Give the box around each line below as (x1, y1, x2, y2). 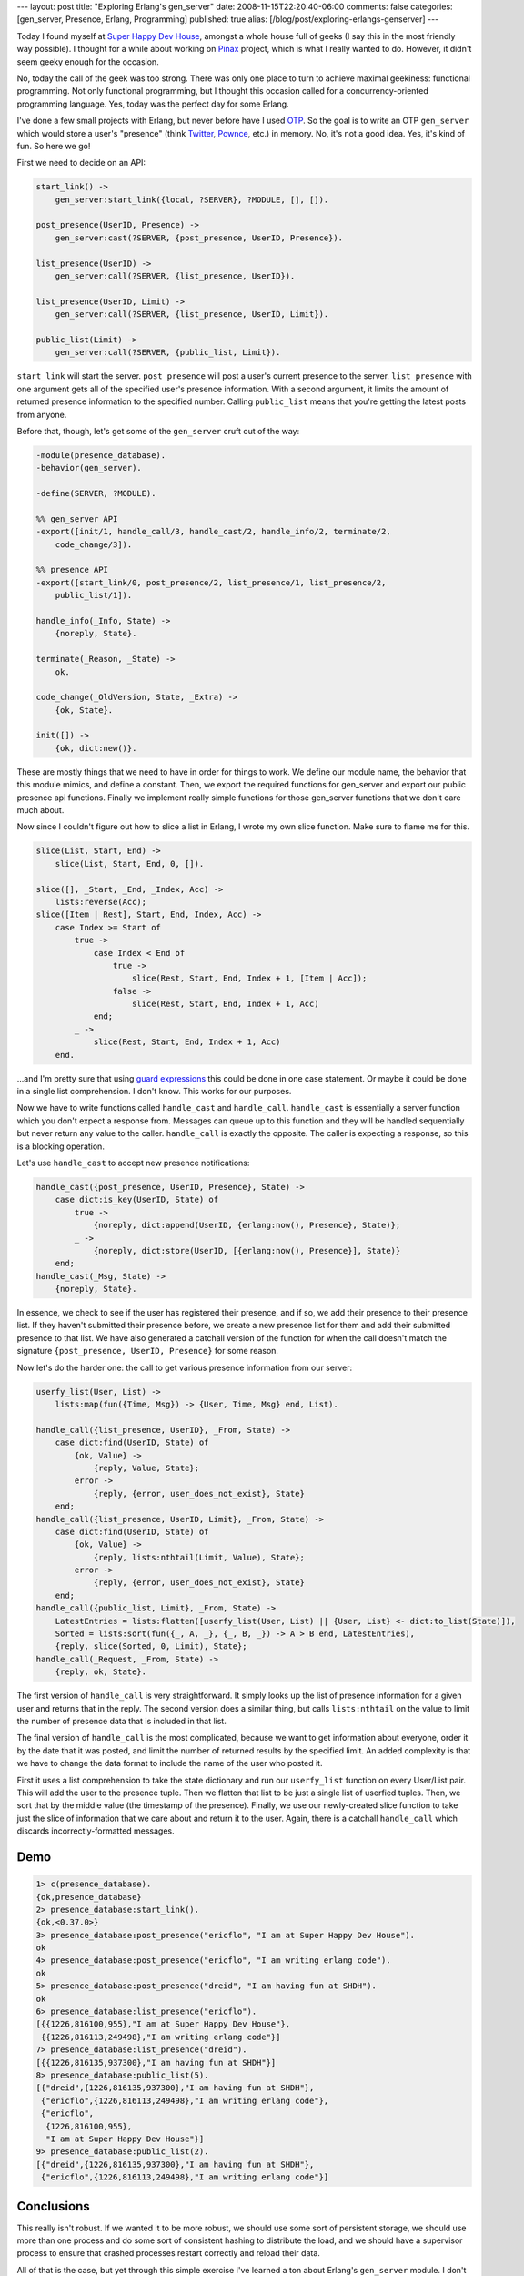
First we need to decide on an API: (16, 157, 146, 168)
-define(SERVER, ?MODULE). (35, 488, 156, 499)
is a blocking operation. (16, 1141, 105, 1152)
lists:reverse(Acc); (55, 897, 147, 907)
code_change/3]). (55, 539, 133, 550)
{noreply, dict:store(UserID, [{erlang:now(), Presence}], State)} (93, 1245, 401, 1255)
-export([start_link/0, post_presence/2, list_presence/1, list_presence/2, (35, 577, 387, 587)
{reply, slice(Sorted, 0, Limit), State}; (55, 1641, 247, 1651)
